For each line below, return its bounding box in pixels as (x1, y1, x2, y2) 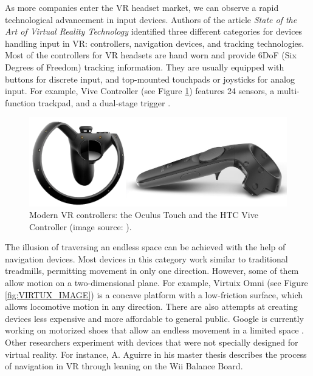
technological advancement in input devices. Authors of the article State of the (5, 13, 297, 26)
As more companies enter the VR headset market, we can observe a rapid (5, 1, 279, 13)
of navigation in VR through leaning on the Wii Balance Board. (5, 360, 243, 372)
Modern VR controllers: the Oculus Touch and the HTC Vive (29, 208, 258, 221)
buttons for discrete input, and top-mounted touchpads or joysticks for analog (5, 72, 295, 85)
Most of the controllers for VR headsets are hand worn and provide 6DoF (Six (5, 49, 297, 61)
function (5, 96, 36, 109)
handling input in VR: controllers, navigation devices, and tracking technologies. (5, 36, 304, 49)
